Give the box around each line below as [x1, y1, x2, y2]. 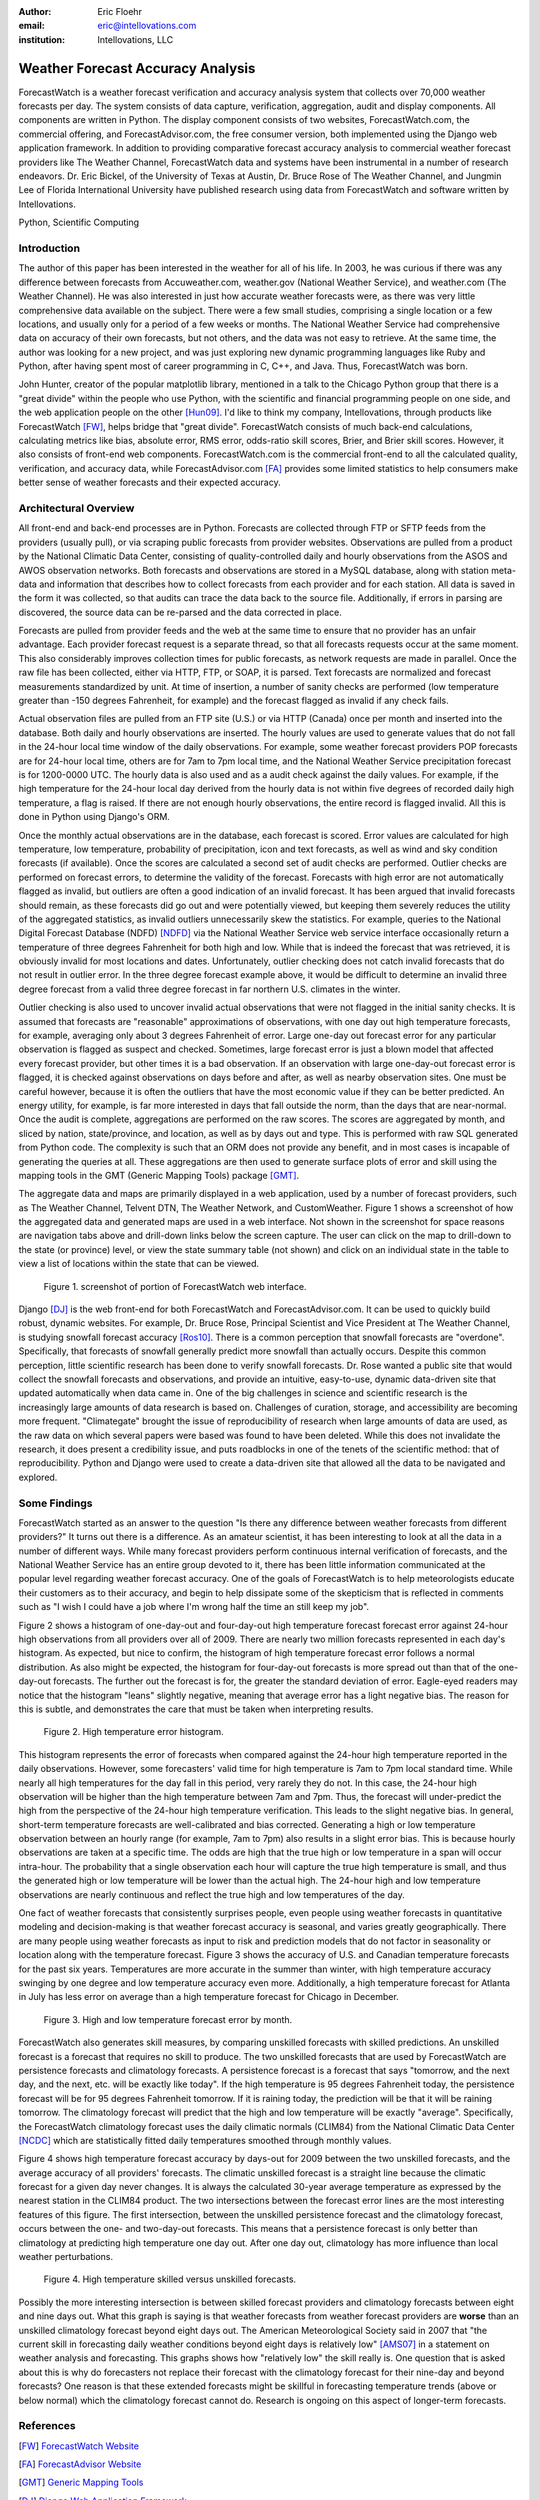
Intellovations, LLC [97, 33, 174, 45]
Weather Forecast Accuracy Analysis [18, 60, 256, 77]
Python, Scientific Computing [18, 216, 140, 229]
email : [18, 20, 45, 32]
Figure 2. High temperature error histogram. [43, 1726, 224, 1738]
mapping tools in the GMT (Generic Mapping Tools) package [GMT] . [18, 1169, 300, 1181]
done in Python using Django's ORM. [18, 811, 170, 823]
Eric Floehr [97, 6, 142, 17]
